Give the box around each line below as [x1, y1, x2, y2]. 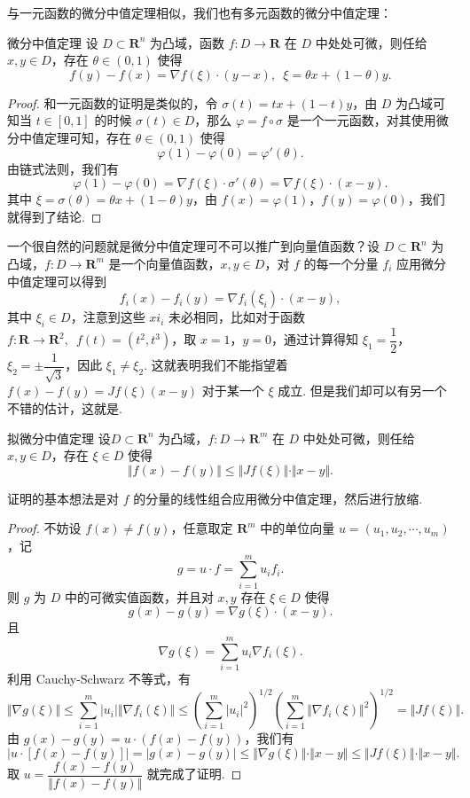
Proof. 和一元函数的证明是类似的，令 [7, 93, 218, 112]
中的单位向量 [260, 519, 335, 537]
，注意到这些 [70, 308, 145, 326]
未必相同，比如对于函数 [168, 308, 306, 326]
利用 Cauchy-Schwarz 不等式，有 [7, 669, 191, 688]
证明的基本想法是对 [7, 489, 119, 507]
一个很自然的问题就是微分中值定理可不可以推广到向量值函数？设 [7, 237, 380, 255]
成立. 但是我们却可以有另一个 [278, 381, 447, 400]
